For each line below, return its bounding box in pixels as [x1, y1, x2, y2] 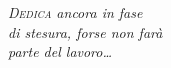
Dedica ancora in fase [8, 2, 143, 22]
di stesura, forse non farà [8, 21, 163, 42]
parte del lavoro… [8, 41, 113, 62]
